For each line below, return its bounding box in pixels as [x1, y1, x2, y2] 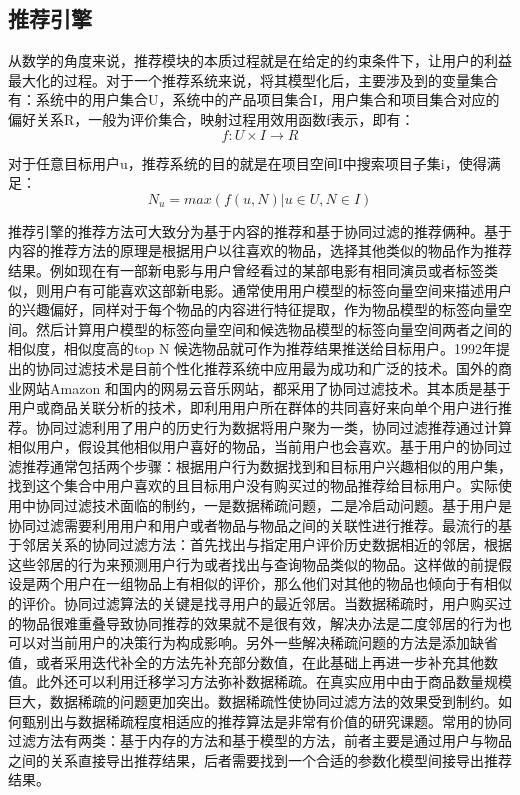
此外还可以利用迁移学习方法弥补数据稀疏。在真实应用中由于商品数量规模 [35, 671, 512, 692]
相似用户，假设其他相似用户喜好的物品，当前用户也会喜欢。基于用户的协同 [8, 436, 498, 457]
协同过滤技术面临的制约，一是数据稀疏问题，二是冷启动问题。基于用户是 [35, 495, 512, 516]
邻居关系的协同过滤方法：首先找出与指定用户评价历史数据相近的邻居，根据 [21, 534, 512, 555]
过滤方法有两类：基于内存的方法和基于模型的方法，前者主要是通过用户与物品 [8, 730, 512, 751]
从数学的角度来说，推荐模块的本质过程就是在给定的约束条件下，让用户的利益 [8, 50, 512, 71]
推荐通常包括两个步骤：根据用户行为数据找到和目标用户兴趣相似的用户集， [21, 455, 512, 476]
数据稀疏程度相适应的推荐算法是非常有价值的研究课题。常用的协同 [77, 710, 512, 731]
